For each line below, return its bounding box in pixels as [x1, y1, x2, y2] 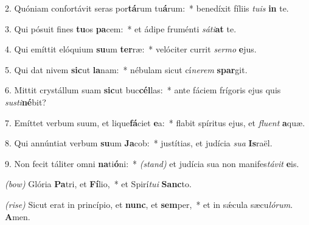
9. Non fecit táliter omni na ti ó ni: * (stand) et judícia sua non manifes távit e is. [5, 157, 299, 170]
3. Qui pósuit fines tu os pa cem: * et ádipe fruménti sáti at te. [5, 22, 237, 35]
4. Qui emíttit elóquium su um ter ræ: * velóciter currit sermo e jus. [5, 43, 257, 55]
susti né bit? [5, 95, 46, 108]
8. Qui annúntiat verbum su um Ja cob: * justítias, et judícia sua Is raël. [5, 137, 273, 149]
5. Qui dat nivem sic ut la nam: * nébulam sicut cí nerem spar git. [5, 63, 248, 76]
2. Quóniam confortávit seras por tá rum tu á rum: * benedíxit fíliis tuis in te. [5, 2, 289, 14]
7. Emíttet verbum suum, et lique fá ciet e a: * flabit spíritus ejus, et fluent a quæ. [5, 116, 305, 129]
